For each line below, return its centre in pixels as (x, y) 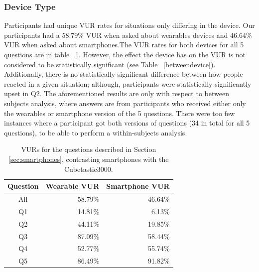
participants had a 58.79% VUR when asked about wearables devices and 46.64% (128, 35)
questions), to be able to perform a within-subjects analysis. (96, 132)
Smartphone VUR (138, 186)
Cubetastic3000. (88, 169)
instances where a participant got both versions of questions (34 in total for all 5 (127, 123)
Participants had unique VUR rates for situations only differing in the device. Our (129, 25)
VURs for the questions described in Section (89, 149)
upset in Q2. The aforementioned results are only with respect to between (117, 93)
